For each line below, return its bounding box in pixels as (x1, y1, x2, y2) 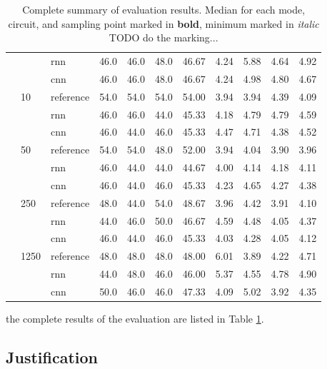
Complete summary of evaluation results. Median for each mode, (22, 2, 306, 16)
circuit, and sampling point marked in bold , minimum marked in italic (8, 16, 319, 31)
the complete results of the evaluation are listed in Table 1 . (6, 311, 264, 326)
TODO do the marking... (109, 30, 218, 45)
